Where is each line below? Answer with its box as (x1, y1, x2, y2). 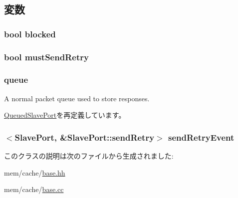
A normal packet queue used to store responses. (4, 93, 150, 103)
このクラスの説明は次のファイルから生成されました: (4, 151, 174, 161)
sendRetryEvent (168, 131, 235, 143)
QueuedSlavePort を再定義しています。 (4, 110, 126, 120)
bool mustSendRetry (4, 50, 89, 63)
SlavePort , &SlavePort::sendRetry (14, 131, 155, 143)
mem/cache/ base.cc (4, 184, 64, 195)
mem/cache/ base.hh (4, 167, 65, 178)
